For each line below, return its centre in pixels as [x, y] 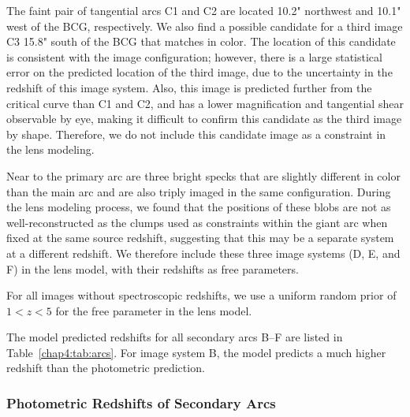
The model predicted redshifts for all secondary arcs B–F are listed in [175, 337]
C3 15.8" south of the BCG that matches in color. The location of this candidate [201, 41]
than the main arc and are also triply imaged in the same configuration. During [199, 191]
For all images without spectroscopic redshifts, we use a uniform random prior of [201, 295]
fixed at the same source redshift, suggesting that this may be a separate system [200, 238]
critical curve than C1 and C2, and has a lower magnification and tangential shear [205, 103]
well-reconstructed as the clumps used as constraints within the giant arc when [197, 222]
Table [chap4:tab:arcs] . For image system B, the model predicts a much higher [196, 352]
